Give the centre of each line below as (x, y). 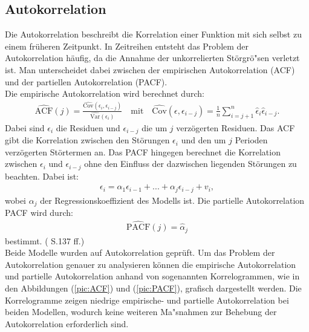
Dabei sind (25, 127)
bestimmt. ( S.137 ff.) (45, 240)
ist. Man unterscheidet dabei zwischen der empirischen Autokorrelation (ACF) (150, 69)
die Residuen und (88, 127)
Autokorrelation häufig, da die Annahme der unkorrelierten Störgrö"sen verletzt (152, 58)
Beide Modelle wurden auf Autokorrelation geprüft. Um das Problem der (140, 252)
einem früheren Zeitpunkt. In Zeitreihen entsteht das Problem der (127, 46)
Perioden (251, 140)
